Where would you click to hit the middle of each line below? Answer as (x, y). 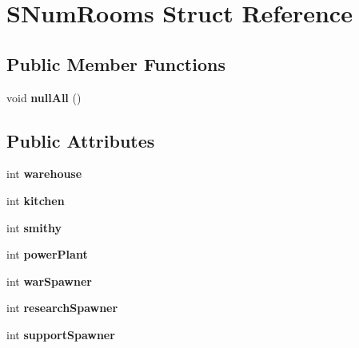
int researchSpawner (62, 308)
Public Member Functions (116, 63)
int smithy (34, 227)
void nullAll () (44, 97)
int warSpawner (49, 281)
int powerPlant (47, 254)
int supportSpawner (61, 334)
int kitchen (36, 200)
